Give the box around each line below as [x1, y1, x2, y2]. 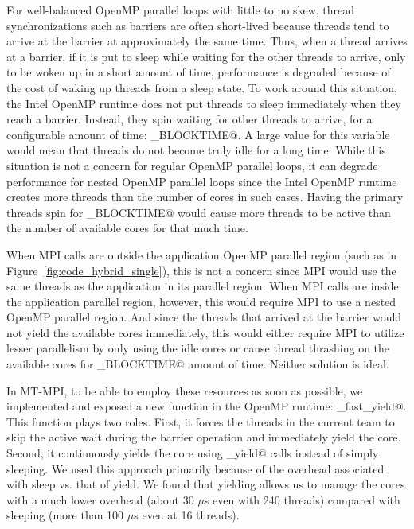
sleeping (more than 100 [6, 507, 124, 523]
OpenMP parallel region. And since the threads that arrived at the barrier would [6, 309, 402, 325]
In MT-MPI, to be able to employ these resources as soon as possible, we [6, 382, 363, 399]
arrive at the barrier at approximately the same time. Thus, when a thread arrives [6, 33, 408, 49]
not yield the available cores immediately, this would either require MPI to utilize [6, 324, 404, 340]
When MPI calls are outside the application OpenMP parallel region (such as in [6, 246, 397, 263]
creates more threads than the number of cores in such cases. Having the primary [6, 189, 404, 205]
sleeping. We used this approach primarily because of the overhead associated [6, 460, 385, 476]
